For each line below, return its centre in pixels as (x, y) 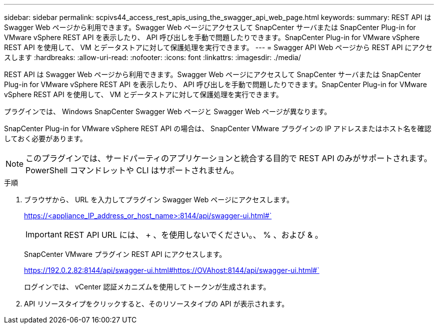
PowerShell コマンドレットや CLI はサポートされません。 (132, 170)
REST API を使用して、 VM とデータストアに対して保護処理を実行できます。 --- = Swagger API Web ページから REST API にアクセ (218, 47)
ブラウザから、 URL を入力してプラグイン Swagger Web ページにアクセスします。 (159, 200)
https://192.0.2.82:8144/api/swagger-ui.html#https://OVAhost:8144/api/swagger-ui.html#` (172, 270)
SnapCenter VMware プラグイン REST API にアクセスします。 (125, 254)
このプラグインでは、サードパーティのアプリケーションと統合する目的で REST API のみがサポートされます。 (229, 158)
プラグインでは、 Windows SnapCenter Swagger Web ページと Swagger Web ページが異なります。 (168, 111)
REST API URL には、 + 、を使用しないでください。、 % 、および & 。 (193, 235)
